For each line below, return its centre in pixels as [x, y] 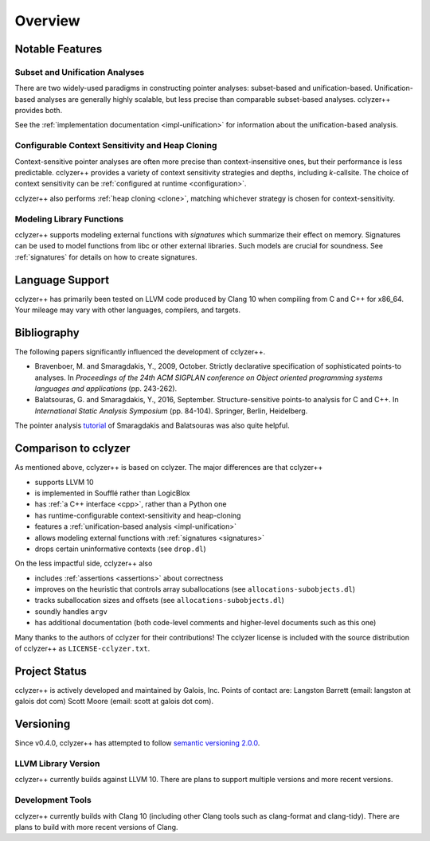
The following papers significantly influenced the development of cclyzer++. [140, 351]
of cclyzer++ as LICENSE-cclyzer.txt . [82, 648]
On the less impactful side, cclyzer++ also [84, 563]
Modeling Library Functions [69, 219]
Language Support [62, 280]
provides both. [39, 111]
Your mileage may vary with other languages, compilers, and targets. [128, 310]
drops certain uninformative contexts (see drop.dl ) [120, 549]
